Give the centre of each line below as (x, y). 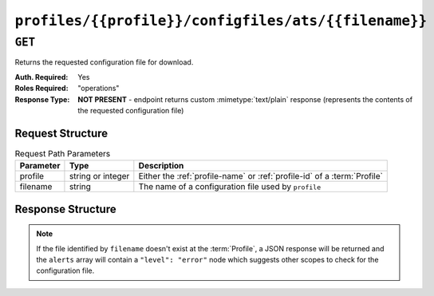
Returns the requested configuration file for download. (104, 62)
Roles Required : (41, 89)
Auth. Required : (41, 77)
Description (161, 166)
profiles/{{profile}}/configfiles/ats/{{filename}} (221, 21)
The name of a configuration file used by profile (230, 187)
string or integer (99, 176)
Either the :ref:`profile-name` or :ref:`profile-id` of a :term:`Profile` (260, 176)
